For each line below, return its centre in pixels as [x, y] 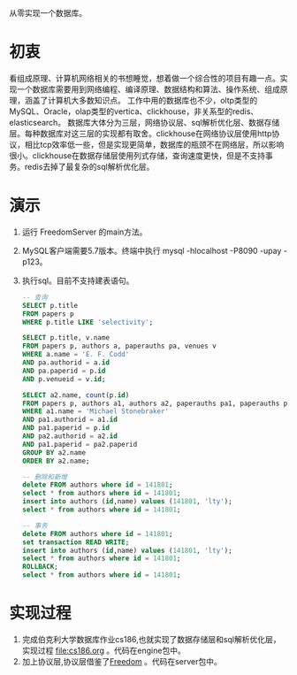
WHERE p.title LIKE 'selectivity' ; [88, 322]
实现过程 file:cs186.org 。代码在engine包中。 [103, 650]
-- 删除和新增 [45, 477]
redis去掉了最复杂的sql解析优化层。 [89, 166]
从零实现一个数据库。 [48, 13]
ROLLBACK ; [40, 567]
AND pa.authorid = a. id [66, 363]
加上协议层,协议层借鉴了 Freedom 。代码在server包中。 [122, 661]
